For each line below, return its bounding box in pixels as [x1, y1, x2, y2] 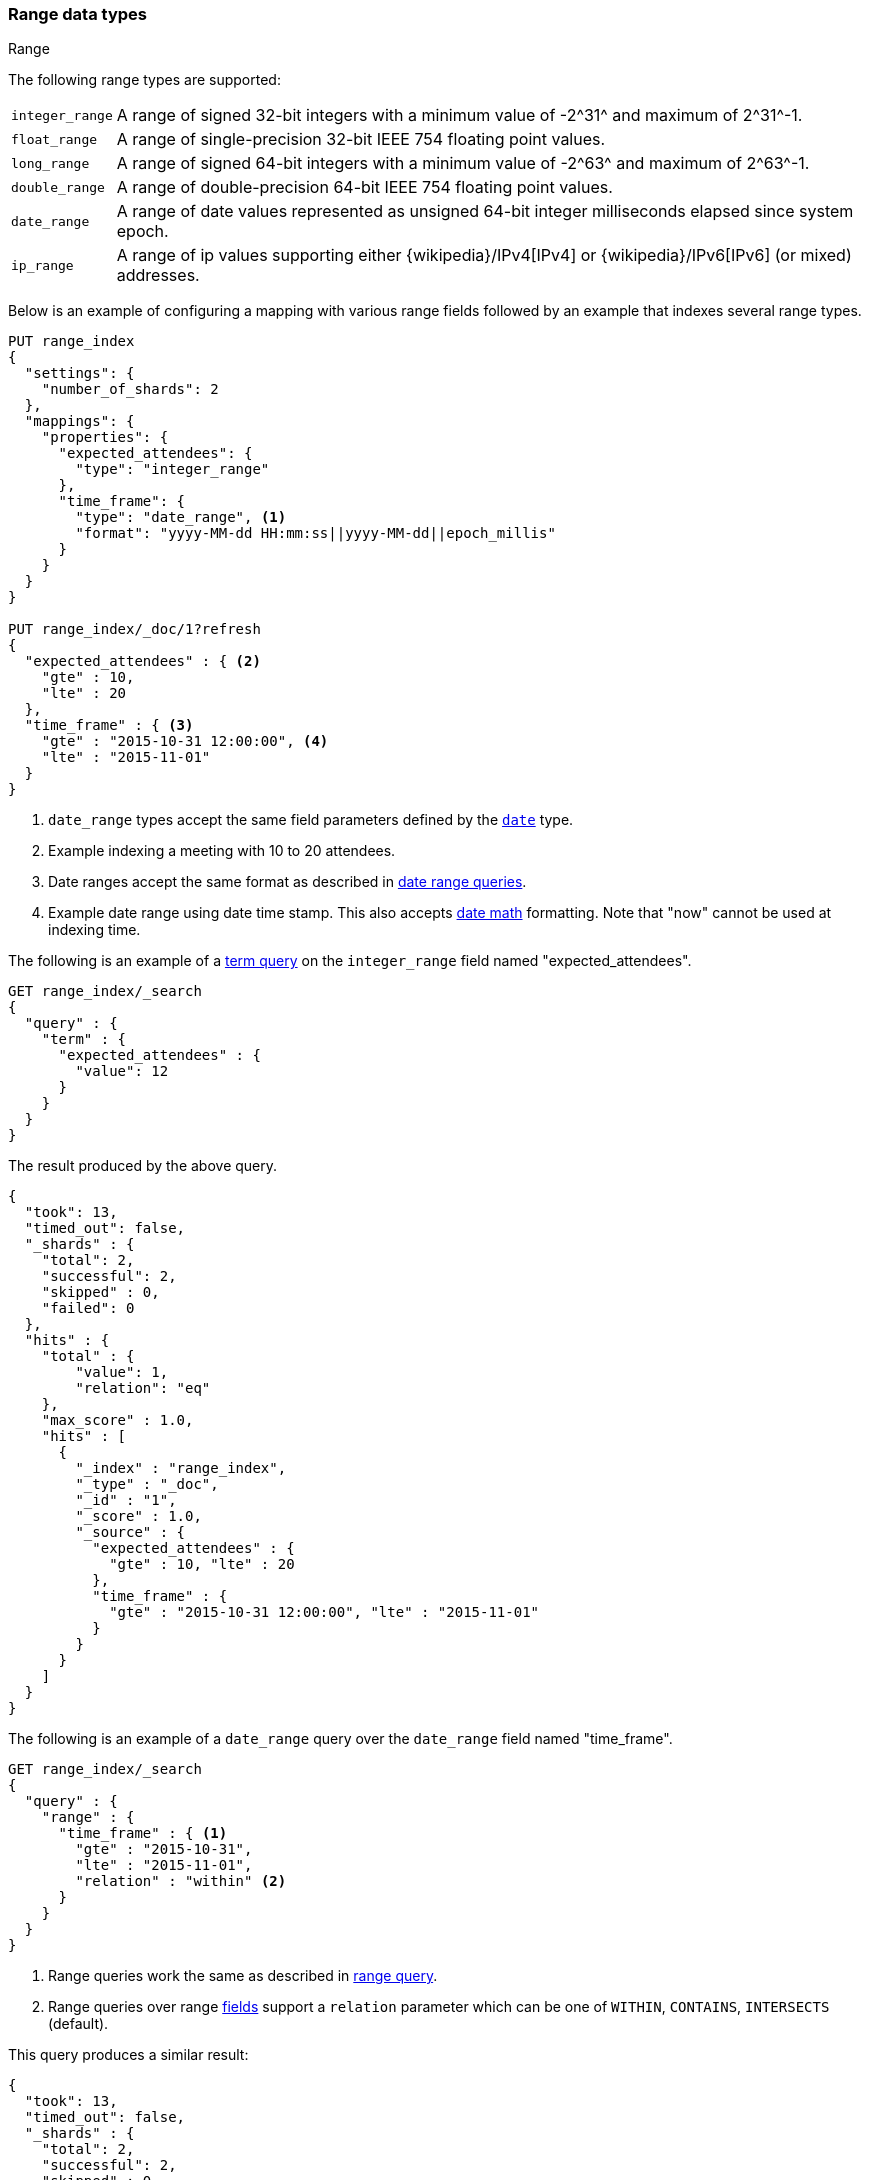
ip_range [11, 257, 74, 273]
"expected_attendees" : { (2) [24, 653, 261, 670]
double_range [11, 179, 105, 195]
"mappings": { [24, 413, 135, 430]
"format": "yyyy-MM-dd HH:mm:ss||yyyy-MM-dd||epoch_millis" [75, 525, 556, 542]
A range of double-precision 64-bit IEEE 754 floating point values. [116, 177, 613, 198]
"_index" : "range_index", [75, 1460, 287, 1477]
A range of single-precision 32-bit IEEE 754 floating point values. [116, 129, 606, 150]
